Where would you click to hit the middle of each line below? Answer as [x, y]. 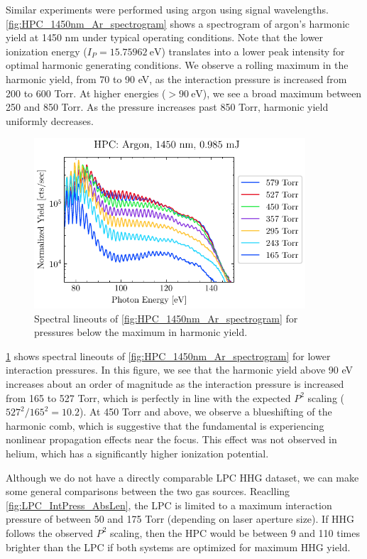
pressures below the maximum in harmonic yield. [141, 332]
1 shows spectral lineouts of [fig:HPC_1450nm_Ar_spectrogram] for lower [168, 356]
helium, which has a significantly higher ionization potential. [137, 454]
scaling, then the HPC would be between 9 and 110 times [235, 532]
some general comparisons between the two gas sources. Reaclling [148, 491]
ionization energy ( [46, 51]
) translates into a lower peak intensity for [253, 51]
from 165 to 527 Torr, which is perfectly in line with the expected [148, 397]
